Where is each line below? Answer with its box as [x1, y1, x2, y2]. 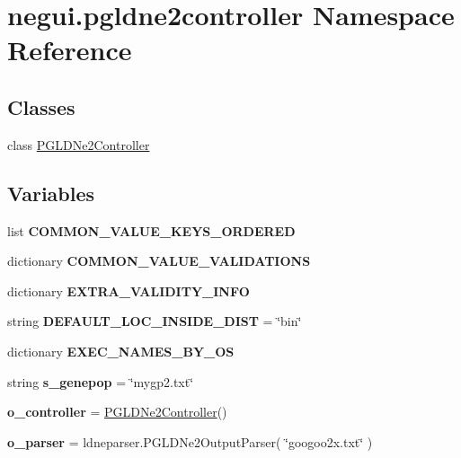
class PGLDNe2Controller [7, 135, 150, 154]
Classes [7, 92, 75, 120]
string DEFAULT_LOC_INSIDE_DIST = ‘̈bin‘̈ [7, 312, 302, 330]
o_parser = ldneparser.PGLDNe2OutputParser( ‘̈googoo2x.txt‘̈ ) [7, 432, 373, 451]
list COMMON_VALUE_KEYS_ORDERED [7, 221, 296, 240]
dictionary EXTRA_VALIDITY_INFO [7, 281, 250, 300]
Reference [7, 31, 132, 68]
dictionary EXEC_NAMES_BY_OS [7, 341, 235, 360]
